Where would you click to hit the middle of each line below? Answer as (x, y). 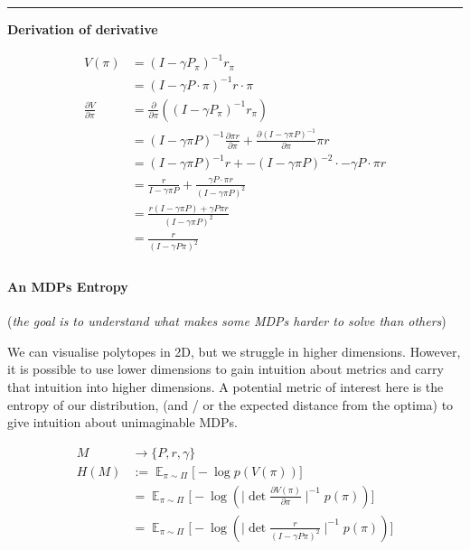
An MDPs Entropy (68, 286)
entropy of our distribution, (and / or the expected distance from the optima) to (230, 404)
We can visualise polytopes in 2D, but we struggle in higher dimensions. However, (234, 351)
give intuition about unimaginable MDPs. (122, 422)
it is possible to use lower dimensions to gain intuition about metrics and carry (226, 369)
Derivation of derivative (83, 29)
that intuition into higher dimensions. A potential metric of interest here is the (226, 386)
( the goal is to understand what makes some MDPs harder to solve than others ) (227, 321)
